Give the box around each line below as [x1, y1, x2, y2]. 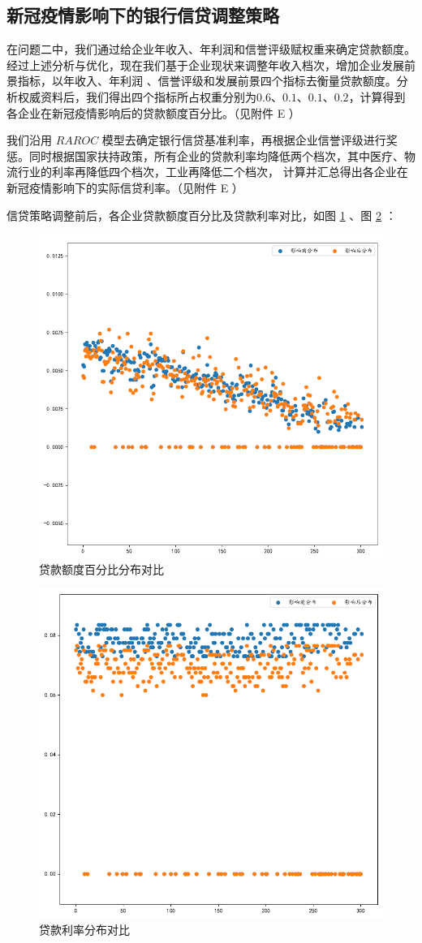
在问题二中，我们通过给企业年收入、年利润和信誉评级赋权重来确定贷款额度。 [6, 41, 416, 58]
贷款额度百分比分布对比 [39, 560, 164, 577]
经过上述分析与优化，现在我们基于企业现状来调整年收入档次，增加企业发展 [6, 56, 404, 73]
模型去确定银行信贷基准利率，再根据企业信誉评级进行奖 [101, 131, 398, 149]
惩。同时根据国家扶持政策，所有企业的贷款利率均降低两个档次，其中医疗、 [6, 147, 404, 164]
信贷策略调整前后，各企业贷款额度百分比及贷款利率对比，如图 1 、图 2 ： [6, 206, 397, 223]
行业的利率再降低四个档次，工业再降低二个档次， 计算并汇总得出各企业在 [17, 163, 408, 180]
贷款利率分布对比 [39, 921, 130, 938]
